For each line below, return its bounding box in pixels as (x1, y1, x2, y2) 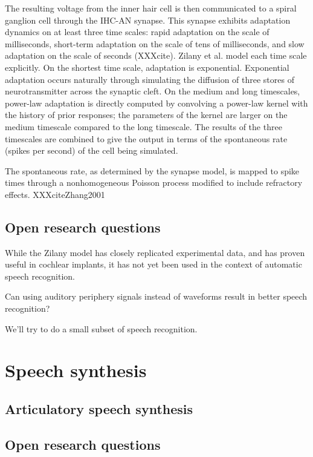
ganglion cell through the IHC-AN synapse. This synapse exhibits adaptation (5, 13, 291, 26)
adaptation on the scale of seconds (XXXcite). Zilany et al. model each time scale (5, 49, 307, 62)
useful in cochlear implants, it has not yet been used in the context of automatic (5, 258, 302, 271)
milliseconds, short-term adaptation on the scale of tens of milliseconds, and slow (5, 37, 305, 50)
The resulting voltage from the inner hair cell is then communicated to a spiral (5, 2, 297, 14)
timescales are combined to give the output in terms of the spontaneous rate (5, 132, 288, 145)
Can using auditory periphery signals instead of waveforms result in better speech (5, 290, 308, 303)
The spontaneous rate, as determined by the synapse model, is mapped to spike (5, 164, 300, 177)
